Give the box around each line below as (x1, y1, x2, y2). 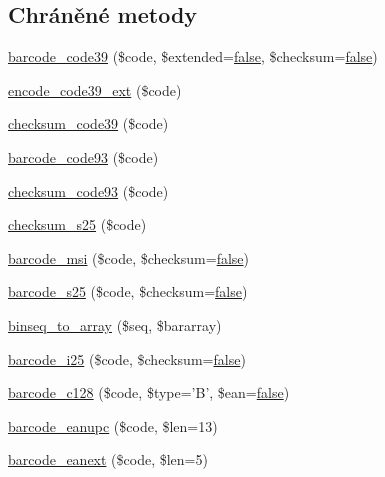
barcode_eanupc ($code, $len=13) (8, 415, 218, 436)
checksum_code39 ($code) (8, 113, 169, 134)
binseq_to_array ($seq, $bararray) (8, 314, 222, 335)
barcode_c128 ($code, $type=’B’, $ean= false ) (8, 382, 290, 403)
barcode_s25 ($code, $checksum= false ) (8, 281, 248, 302)
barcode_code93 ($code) (8, 146, 159, 167)
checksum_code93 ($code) (8, 180, 169, 201)
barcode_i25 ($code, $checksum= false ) (8, 348, 246, 369)
